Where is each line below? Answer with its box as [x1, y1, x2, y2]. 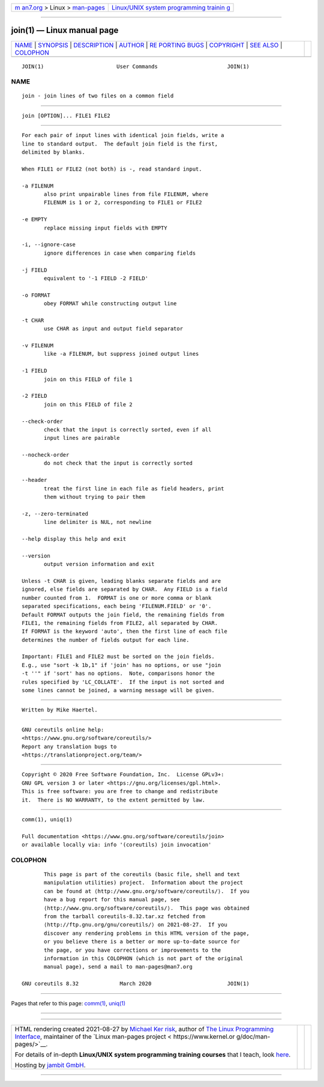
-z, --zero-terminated [22, 510, 89, 517]
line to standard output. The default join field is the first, [22, 140, 218, 147]
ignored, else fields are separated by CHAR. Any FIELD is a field [22, 586, 227, 593]
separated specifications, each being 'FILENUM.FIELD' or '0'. [22, 603, 212, 610]
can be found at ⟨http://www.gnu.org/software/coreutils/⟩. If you [44, 888, 250, 895]
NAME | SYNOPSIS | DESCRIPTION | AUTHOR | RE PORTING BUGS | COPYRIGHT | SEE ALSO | [14, 41, 283, 49]
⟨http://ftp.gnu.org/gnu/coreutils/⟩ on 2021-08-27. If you [44, 921, 227, 928]
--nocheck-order [22, 451, 70, 458]
